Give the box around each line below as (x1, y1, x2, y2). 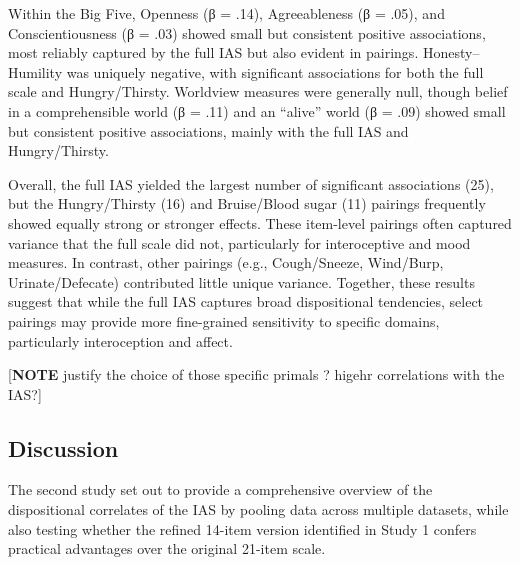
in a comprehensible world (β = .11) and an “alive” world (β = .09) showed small (8, 100, 506, 121)
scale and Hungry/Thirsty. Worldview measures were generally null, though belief (8, 81, 508, 102)
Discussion (8, 432, 119, 463)
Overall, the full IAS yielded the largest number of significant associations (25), (8, 173, 494, 194)
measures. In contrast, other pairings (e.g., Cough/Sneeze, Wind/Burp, (8, 252, 444, 273)
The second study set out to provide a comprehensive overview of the (8, 479, 433, 500)
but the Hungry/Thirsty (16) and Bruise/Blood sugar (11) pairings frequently (8, 193, 486, 214)
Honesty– (422, 42, 480, 63)
